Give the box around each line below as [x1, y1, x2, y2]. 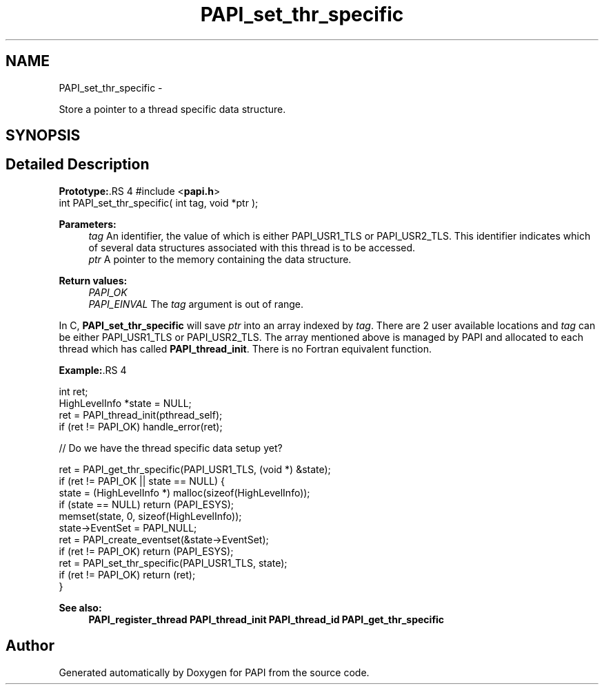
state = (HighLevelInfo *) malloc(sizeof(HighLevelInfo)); [59, 486, 310, 499]
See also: [59, 601, 102, 614]
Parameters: [59, 218, 117, 230]
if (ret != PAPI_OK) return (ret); [59, 568, 196, 581]
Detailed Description [6, 156, 150, 174]
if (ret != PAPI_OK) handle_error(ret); [59, 420, 223, 432]
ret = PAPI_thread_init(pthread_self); [59, 408, 223, 421]
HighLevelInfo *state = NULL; [59, 397, 192, 409]
